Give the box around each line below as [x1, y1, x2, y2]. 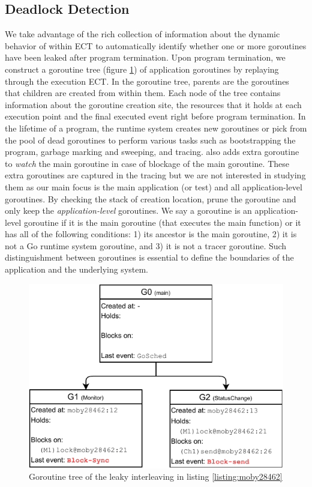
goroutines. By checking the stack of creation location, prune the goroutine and [5, 192, 296, 205]
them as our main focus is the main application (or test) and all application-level [5, 180, 302, 193]
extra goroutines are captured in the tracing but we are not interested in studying [5, 169, 306, 181]
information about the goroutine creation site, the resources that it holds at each [5, 98, 302, 110]
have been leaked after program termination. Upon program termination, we [5, 51, 286, 64]
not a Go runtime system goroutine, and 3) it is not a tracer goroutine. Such [5, 239, 287, 252]
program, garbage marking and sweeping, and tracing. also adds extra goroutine [5, 145, 299, 158]
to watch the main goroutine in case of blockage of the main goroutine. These [5, 157, 289, 169]
